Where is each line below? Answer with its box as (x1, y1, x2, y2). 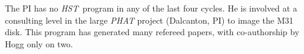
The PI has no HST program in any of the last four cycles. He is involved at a (5, 2, 297, 14)
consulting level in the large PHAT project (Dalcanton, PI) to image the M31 (5, 13, 294, 26)
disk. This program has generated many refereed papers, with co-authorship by (5, 25, 300, 38)
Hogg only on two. (5, 37, 73, 50)
